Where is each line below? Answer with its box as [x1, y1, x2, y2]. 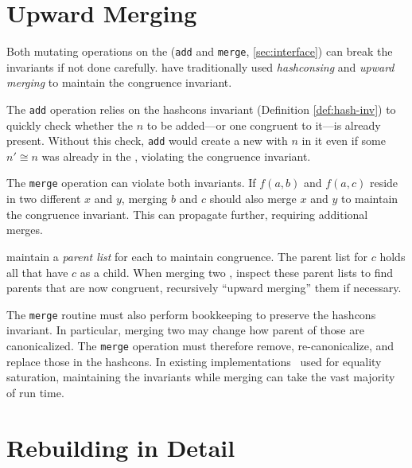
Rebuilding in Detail [6, 431, 235, 463]
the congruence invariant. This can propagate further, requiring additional [6, 205, 368, 222]
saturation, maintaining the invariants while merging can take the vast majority [6, 369, 395, 385]
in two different [6, 190, 81, 207]
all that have [6, 263, 68, 280]
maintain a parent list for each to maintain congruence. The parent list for [6, 248, 368, 264]
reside [369, 174, 398, 191]
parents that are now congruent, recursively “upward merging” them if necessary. [6, 279, 402, 296]
